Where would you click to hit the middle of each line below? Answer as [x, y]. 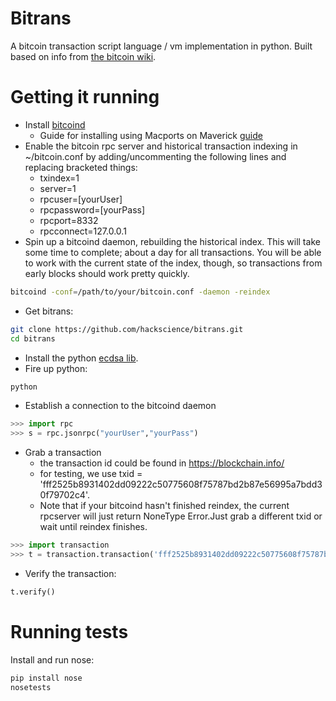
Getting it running [85, 97]
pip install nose [46, 678]
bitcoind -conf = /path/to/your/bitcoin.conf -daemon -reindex [140, 292]
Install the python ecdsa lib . [81, 358]
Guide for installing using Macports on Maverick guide [151, 135]
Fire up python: [56, 368]
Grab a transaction [63, 453]
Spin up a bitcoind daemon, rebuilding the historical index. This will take [172, 241]
